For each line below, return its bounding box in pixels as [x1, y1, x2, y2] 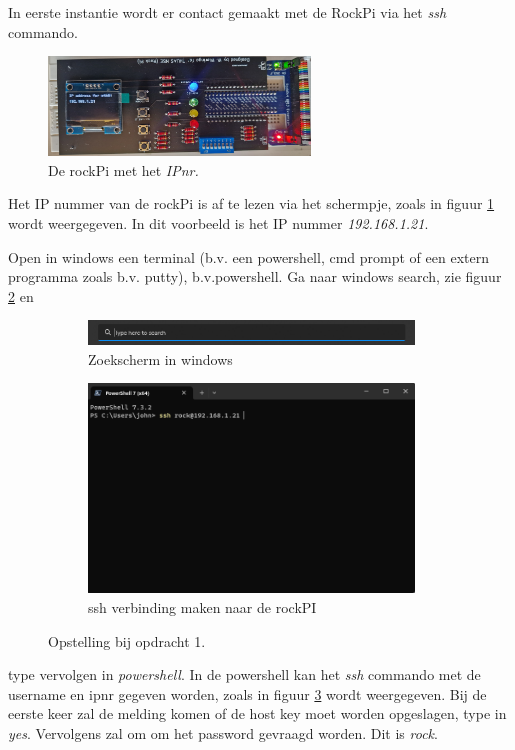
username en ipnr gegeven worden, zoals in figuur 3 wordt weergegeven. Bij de [8, 683, 487, 704]
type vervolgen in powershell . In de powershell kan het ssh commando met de [8, 664, 481, 685]
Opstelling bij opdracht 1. [48, 630, 206, 651]
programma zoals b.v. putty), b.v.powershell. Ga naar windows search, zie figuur [8, 266, 502, 287]
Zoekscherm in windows [88, 348, 233, 369]
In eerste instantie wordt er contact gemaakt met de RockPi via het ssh [8, 2, 447, 22]
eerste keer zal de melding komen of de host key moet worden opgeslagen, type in [8, 703, 507, 724]
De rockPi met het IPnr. [48, 159, 199, 180]
